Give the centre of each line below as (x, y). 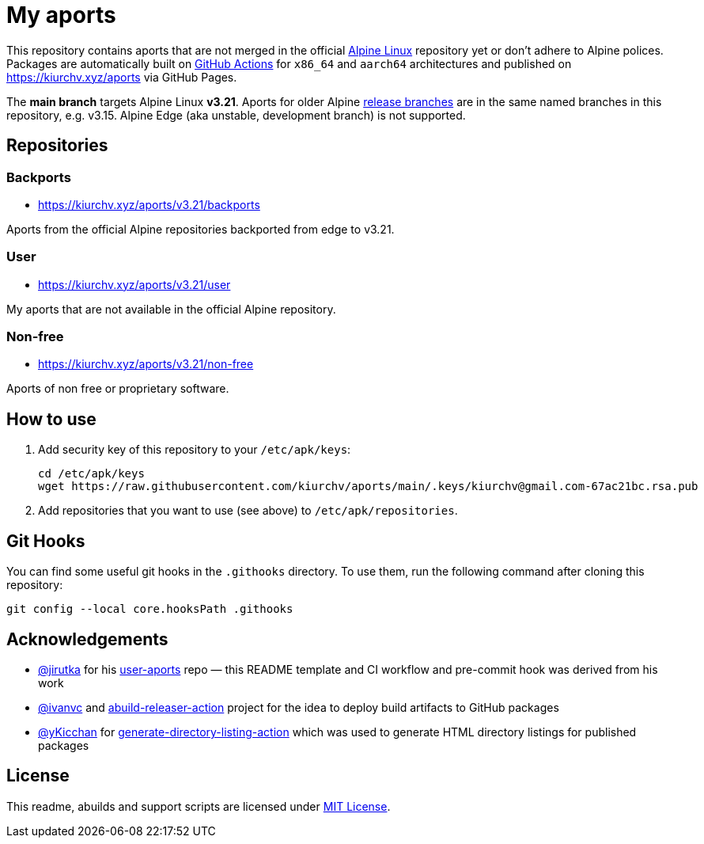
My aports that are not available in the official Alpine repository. (171, 309)
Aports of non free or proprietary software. (118, 389)
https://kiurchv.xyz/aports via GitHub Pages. (122, 77)
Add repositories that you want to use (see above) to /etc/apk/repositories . (248, 511)
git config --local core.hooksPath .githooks (150, 609)
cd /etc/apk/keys (91, 474)
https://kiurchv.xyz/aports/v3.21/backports (149, 204)
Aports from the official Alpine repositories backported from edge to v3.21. (201, 229)
